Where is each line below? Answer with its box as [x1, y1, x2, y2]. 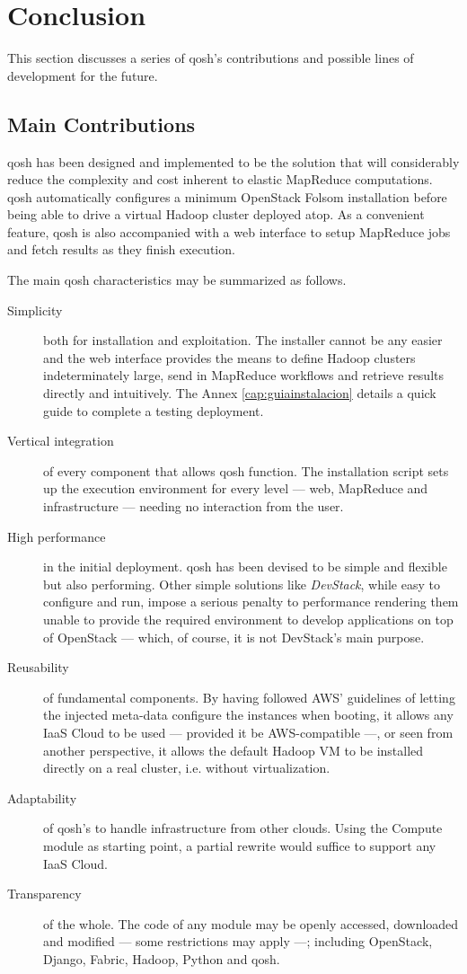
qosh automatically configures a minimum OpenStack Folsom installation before [7, 187, 447, 206]
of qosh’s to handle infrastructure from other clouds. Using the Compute [43, 819, 443, 837]
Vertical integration [7, 431, 114, 450]
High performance [7, 527, 106, 545]
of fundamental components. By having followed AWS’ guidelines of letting [43, 687, 455, 706]
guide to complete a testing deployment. [43, 401, 264, 420]
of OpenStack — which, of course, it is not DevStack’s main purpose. [43, 627, 425, 646]
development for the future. [7, 66, 158, 84]
